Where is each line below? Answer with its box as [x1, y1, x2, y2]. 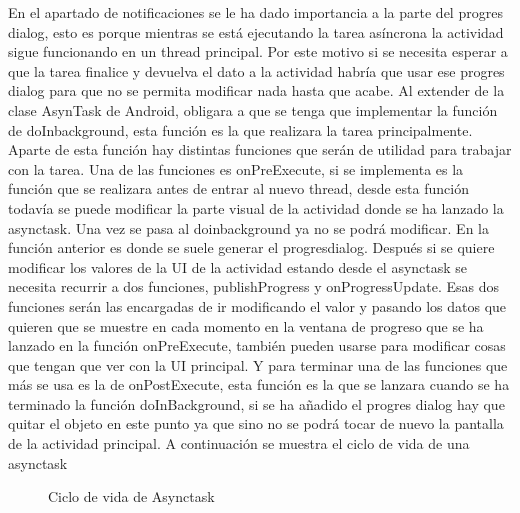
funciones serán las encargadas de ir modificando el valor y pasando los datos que [8, 295, 507, 316]
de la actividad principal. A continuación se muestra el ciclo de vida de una [8, 433, 470, 454]
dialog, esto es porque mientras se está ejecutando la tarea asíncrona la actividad [8, 21, 504, 42]
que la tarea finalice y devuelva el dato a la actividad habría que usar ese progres [8, 60, 505, 81]
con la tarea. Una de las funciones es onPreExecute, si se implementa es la [8, 158, 464, 179]
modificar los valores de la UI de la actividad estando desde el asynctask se [8, 256, 468, 277]
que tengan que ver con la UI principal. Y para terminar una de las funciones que [8, 354, 508, 375]
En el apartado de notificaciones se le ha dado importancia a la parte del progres [8, 2, 503, 22]
